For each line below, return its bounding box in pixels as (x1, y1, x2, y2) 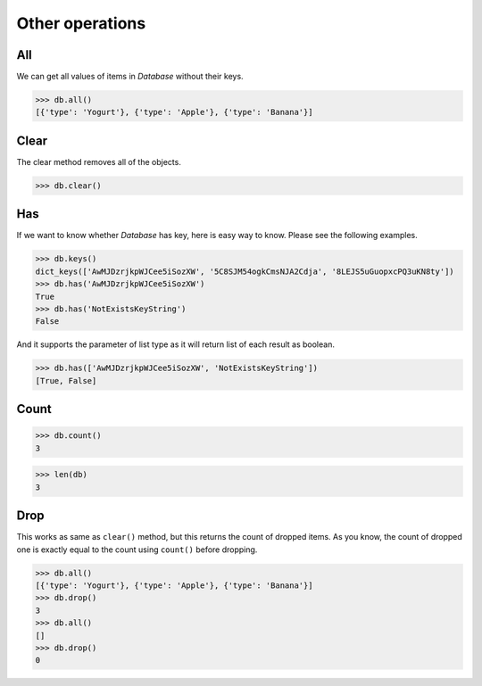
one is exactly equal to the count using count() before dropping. (16, 544, 258, 555)
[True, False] (35, 376, 97, 385)
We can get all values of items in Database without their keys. (16, 71, 245, 82)
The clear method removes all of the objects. (16, 156, 182, 167)
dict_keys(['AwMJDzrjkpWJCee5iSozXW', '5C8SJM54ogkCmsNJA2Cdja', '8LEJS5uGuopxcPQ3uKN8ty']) (35, 266, 454, 277)
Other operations (16, 13, 146, 33)
